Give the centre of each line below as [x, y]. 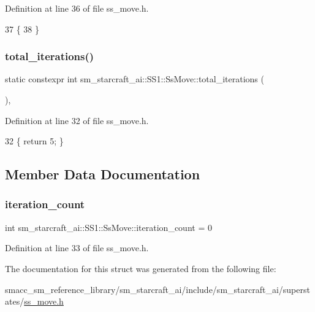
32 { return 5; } [34, 141]
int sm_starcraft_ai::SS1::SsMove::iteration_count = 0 [108, 227]
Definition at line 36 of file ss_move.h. [77, 8]
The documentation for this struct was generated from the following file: [141, 268]
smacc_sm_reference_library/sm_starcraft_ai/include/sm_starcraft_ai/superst [157, 289]
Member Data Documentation [103, 174]
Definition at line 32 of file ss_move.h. [77, 120]
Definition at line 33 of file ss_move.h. [77, 248]
